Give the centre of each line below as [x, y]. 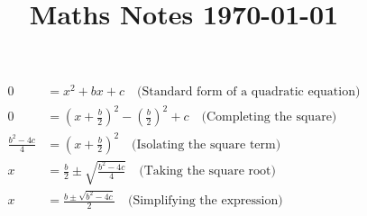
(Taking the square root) [207, 171]
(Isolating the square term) [206, 144]
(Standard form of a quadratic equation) [248, 92]
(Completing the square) [269, 117]
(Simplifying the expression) [205, 201]
